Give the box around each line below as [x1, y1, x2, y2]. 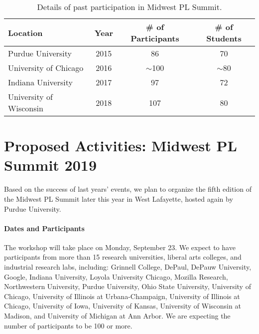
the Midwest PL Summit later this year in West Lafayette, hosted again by [4, 193, 233, 204]
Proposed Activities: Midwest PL [4, 135, 237, 156]
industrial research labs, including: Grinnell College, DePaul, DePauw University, [4, 262, 252, 272]
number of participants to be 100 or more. [4, 320, 132, 331]
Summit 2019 [4, 155, 97, 175]
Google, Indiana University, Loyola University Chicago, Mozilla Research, [4, 271, 228, 282]
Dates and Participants [4, 223, 85, 233]
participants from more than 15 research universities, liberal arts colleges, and [4, 252, 242, 262]
